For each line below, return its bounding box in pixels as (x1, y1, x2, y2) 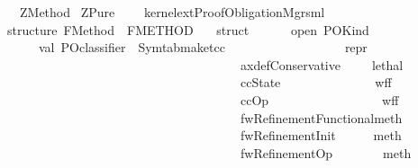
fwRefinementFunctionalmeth (240, 108, 403, 127)
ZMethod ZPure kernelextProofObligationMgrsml (19, 3, 325, 21)
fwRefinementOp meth (240, 143, 412, 162)
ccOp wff (240, 90, 399, 109)
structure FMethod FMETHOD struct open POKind (7, 20, 369, 39)
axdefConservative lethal (240, 55, 404, 74)
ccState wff (240, 73, 392, 92)
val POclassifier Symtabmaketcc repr (38, 38, 368, 57)
